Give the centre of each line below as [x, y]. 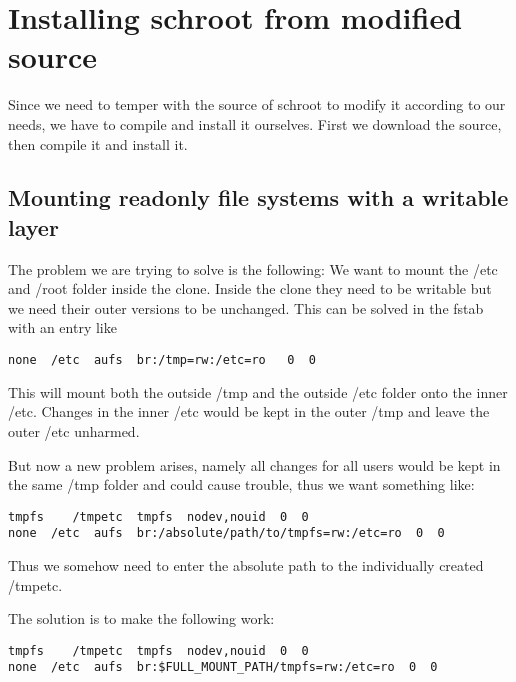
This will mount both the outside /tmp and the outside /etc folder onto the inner [258, 391]
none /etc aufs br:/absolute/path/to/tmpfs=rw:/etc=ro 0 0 [226, 533]
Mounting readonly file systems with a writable [258, 197]
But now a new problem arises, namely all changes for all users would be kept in [254, 464]
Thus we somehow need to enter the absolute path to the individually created [246, 565]
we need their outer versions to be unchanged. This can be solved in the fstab [246, 307]
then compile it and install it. [98, 143]
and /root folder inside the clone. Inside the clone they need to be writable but [250, 288]
